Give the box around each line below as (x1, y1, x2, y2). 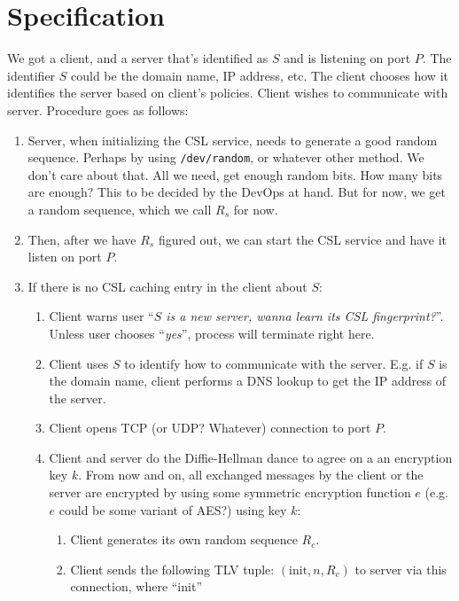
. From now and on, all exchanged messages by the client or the (78, 465, 424, 484)
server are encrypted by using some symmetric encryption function (49, 483, 411, 502)
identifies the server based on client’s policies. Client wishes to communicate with (7, 83, 448, 102)
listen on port (27, 247, 102, 266)
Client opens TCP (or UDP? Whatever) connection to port (49, 418, 371, 437)
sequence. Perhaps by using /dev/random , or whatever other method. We (27, 148, 424, 167)
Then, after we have (27, 230, 136, 248)
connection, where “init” (70, 577, 202, 596)
